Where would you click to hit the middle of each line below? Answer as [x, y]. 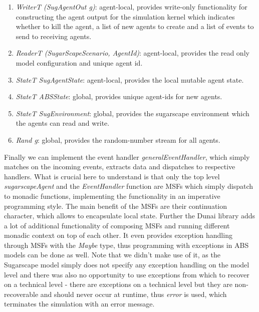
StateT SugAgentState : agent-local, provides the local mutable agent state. [130, 79]
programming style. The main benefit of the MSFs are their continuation [116, 206]
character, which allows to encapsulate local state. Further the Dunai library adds [130, 216]
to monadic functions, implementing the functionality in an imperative [112, 196]
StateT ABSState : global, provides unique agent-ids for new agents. [119, 96]
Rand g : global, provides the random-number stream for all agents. [118, 139]
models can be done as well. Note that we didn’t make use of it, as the [112, 255]
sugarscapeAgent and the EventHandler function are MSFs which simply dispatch [128, 186]
